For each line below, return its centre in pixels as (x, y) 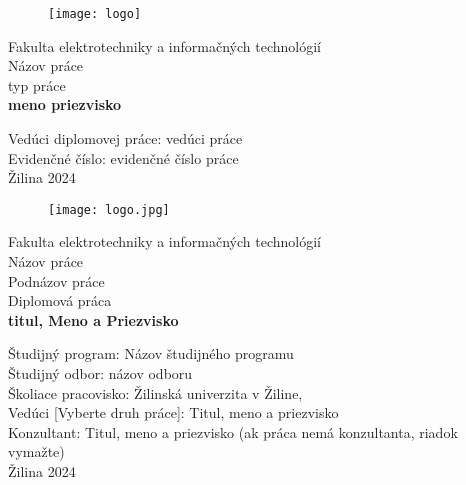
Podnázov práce (56, 280)
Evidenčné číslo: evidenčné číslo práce (123, 157)
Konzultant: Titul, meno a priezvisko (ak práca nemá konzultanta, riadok (233, 431)
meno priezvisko (65, 104)
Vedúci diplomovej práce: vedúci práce (125, 138)
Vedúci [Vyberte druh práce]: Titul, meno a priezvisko (173, 412)
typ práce (37, 84)
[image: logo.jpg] (109, 209)
